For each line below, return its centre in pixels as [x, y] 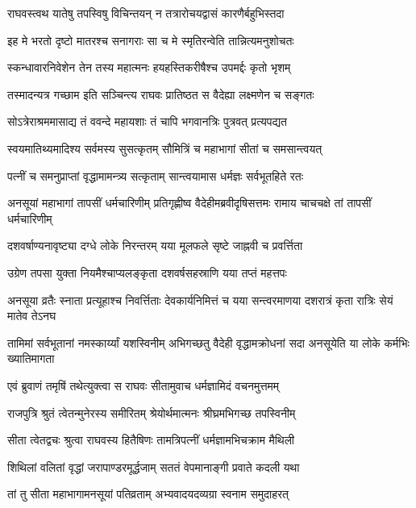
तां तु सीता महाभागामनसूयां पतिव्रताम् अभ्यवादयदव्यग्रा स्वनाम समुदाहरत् [148, 494]
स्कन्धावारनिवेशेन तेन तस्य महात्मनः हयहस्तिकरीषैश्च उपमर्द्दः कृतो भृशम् [149, 67]
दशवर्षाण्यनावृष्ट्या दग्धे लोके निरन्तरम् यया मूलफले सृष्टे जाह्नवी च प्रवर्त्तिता [155, 246]
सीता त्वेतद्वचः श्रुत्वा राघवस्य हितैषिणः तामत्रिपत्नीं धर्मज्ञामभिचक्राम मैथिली [151, 440]
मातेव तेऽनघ [32, 316]
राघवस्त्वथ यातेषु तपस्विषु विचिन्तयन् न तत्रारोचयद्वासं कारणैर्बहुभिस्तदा [146, 13]
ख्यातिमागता [31, 358]
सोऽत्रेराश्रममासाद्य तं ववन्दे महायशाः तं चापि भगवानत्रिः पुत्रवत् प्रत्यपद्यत [147, 121]
